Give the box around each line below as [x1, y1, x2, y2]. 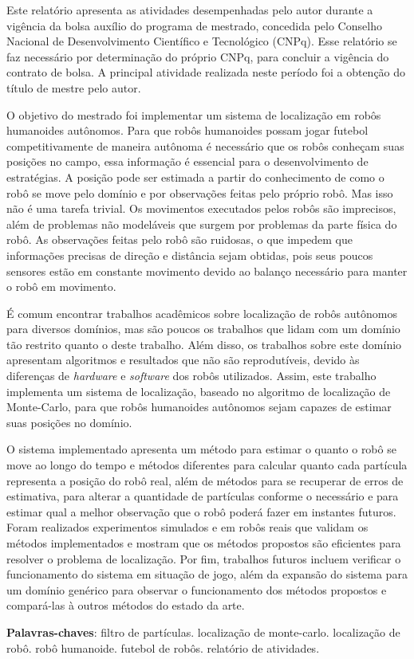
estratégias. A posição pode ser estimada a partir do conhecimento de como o [6, 168, 384, 185]
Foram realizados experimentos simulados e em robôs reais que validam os [6, 519, 369, 535]
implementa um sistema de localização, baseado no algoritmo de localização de [6, 382, 391, 399]
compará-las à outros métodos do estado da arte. [6, 597, 245, 614]
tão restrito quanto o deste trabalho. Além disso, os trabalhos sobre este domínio [6, 335, 402, 352]
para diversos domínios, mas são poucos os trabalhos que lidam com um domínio [6, 320, 400, 337]
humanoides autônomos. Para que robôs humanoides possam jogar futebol [6, 122, 369, 139]
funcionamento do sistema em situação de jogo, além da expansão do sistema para [6, 566, 408, 583]
